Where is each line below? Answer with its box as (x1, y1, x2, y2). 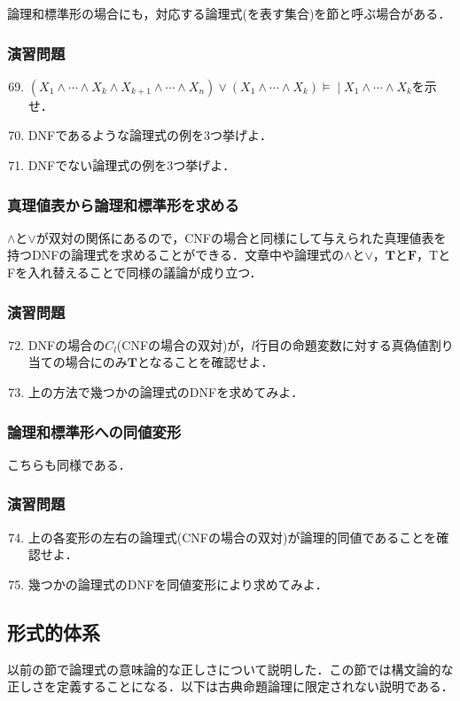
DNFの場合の (27, 335, 105, 354)
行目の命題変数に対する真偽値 (254, 335, 429, 354)
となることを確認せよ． (137, 353, 274, 371)
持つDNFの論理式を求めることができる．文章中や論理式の (7, 245, 345, 264)
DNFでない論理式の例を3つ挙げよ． (27, 156, 236, 174)
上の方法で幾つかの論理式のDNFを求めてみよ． (27, 383, 304, 401)
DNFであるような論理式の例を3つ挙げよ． (27, 126, 272, 144)
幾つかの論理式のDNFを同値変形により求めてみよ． (27, 574, 328, 593)
